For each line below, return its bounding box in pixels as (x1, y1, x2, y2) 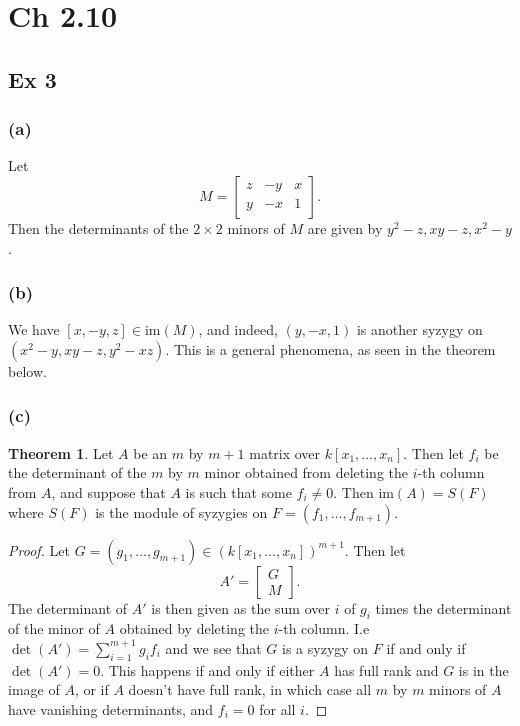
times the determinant (375, 597, 512, 618)
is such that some (185, 481, 292, 502)
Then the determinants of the (8, 217, 189, 238)
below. (8, 360, 47, 381)
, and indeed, (198, 319, 278, 340)
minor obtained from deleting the (204, 462, 409, 483)
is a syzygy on (282, 637, 369, 658)
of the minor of (8, 618, 100, 639)
